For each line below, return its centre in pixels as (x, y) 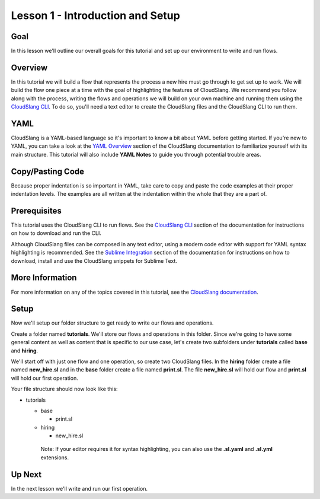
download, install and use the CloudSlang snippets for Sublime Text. (94, 260)
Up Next (26, 474)
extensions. (55, 457)
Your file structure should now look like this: (64, 389)
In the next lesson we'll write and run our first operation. (79, 488)
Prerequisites (36, 211)
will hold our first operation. (44, 378)
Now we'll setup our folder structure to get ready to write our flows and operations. (112, 323)
